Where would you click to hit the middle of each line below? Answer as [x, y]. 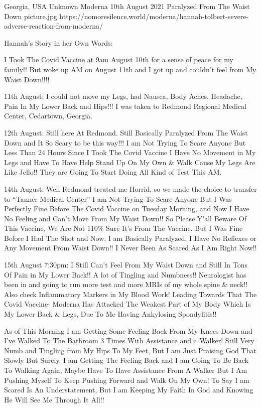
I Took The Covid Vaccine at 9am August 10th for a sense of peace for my [119, 59]
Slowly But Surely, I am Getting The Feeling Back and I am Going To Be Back [126, 360]
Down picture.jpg [31, 16]
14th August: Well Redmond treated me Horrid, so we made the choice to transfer [130, 188]
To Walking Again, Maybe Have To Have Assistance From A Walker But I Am [126, 370]
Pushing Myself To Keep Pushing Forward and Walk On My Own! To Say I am [127, 380]
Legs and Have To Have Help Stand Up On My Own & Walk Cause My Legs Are [130, 162]
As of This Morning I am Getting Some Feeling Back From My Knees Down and [128, 330]
